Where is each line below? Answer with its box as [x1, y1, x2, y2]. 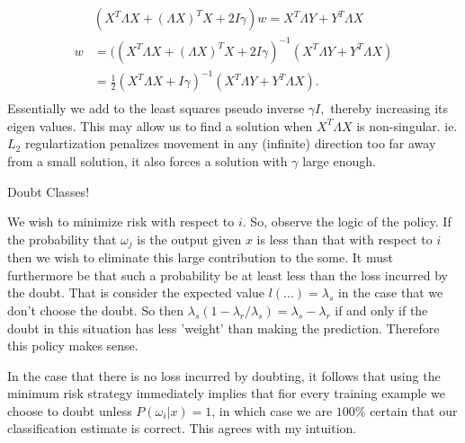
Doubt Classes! [7, 182, 90, 200]
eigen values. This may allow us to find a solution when [7, 116, 313, 135]
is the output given [137, 229, 242, 248]
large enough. [302, 151, 376, 170]
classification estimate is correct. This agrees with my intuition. [7, 419, 357, 438]
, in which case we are [211, 401, 333, 420]
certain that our [370, 401, 458, 420]
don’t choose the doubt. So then [7, 300, 184, 319]
